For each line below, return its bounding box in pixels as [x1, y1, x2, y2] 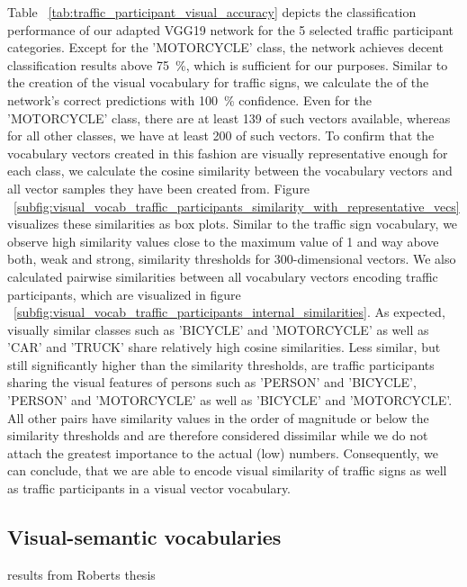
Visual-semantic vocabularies [7, 523, 282, 551]
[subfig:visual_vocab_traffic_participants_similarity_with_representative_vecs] [13, 196, 460, 215]
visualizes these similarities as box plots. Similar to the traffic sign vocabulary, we [7, 214, 458, 233]
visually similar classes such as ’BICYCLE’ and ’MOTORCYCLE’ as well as [7, 320, 429, 339]
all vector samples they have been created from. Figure [7, 178, 310, 197]
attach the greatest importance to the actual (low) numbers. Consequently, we [7, 443, 439, 462]
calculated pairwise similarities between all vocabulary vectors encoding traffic [7, 266, 438, 285]
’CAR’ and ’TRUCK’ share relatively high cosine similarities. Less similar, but [7, 338, 441, 357]
